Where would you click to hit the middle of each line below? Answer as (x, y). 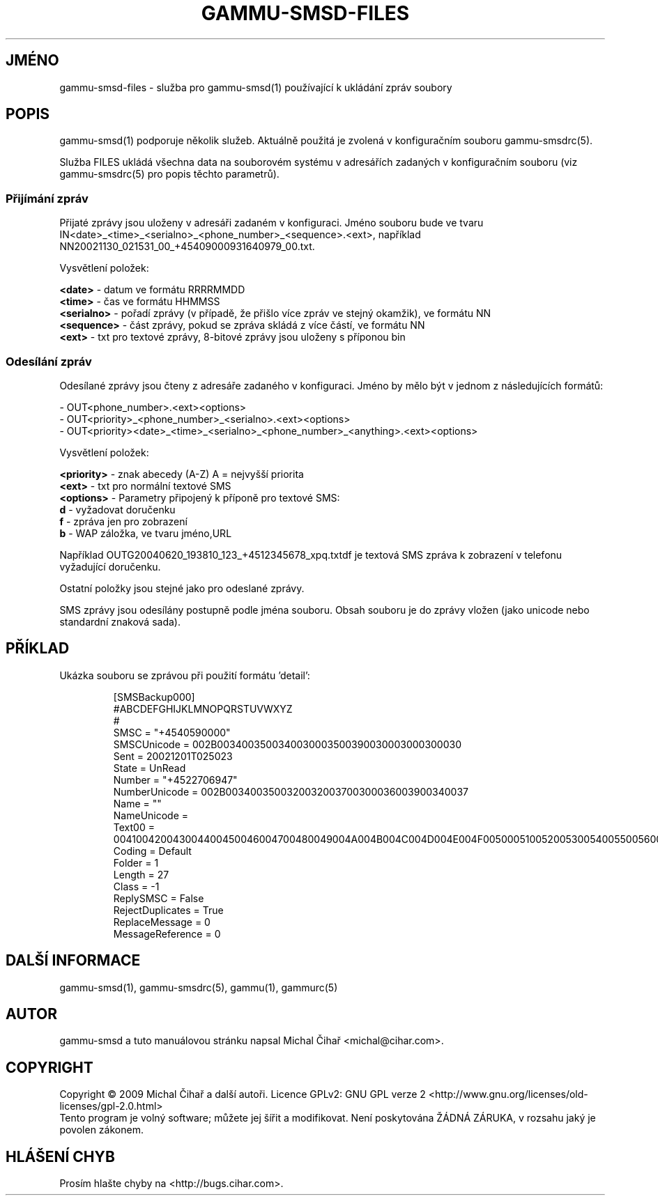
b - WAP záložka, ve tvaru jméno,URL (146, 533)
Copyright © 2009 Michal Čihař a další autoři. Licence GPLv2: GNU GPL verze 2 (243, 1094)
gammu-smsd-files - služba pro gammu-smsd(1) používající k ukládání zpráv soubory (256, 87)
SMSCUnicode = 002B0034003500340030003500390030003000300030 (287, 744)
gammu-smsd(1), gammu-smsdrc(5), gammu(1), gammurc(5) (199, 987)
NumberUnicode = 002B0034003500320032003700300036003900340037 (291, 791)
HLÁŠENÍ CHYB (60, 1156)
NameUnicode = (151, 815)
